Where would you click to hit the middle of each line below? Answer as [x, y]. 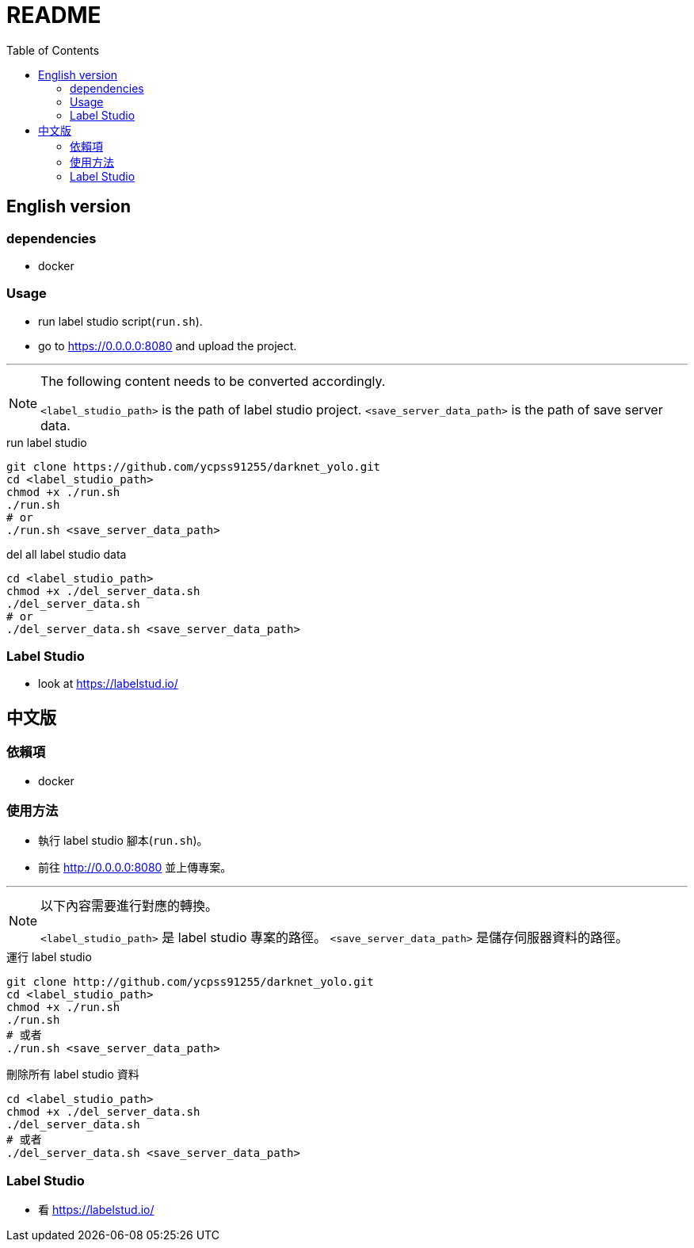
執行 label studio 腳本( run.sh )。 [123, 841]
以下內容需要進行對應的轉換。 [130, 906]
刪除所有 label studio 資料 [73, 1074]
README [54, 15]
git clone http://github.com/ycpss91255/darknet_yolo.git [190, 982]
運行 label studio [49, 957]
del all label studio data [67, 554]
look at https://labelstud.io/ [108, 684]
